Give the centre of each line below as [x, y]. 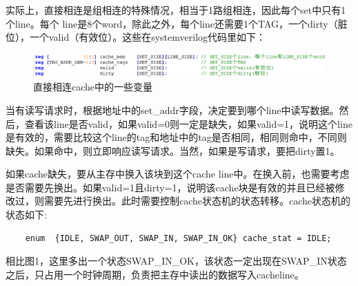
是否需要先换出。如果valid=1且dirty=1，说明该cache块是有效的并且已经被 [170, 187]
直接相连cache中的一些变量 [93, 87]
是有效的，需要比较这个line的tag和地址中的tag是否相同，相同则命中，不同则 [176, 137]
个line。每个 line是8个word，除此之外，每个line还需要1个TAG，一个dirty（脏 [177, 23]
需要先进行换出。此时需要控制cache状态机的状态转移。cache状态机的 [197, 201]
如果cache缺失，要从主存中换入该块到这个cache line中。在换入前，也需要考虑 [178, 174]
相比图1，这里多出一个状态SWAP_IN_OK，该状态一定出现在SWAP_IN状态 [176, 261]
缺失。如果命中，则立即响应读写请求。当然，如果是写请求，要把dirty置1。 [173, 150]
